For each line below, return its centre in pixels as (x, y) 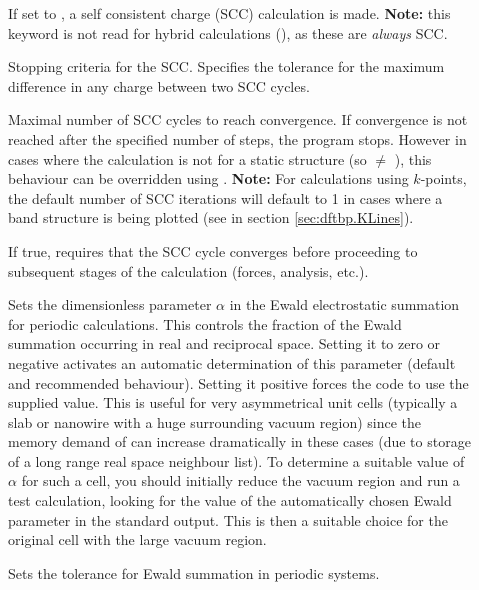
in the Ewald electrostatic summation (344, 304)
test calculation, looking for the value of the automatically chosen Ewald (230, 500)
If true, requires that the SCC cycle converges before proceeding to (213, 250)
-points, (443, 178)
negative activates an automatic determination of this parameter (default (232, 362)
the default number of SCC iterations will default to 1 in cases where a (225, 197)
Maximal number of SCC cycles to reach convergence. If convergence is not (238, 119)
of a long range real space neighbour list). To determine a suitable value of (236, 460)
